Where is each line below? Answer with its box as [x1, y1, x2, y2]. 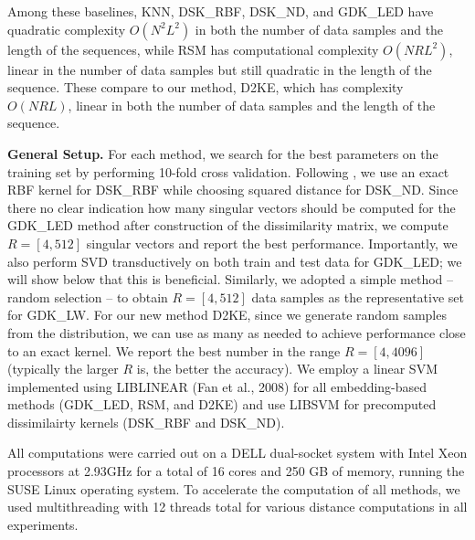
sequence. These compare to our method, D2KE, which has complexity [7, 78, 404, 97]
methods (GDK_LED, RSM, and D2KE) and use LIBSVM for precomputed [7, 395, 437, 414]
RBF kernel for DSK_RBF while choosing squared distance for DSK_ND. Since [7, 180, 459, 199]
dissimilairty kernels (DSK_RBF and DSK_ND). [7, 412, 285, 431]
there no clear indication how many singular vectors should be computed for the [7, 197, 456, 217]
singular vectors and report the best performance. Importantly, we [86, 233, 458, 252]
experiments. [7, 514, 79, 534]
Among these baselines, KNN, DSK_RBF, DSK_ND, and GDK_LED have [7, 2, 434, 20]
